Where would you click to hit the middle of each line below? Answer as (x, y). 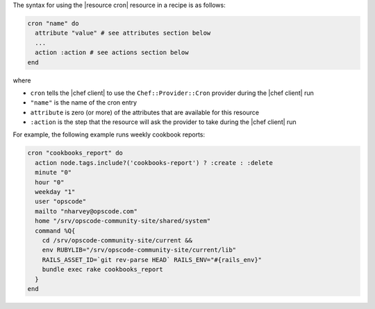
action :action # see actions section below (112, 53)
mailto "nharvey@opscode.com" (86, 211)
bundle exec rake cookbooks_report (102, 270)
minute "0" (53, 173)
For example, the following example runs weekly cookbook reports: (109, 134)
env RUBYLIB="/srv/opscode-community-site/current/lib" (139, 250)
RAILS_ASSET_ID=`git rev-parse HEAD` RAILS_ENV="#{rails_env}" (152, 259)
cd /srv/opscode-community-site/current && (117, 240)
